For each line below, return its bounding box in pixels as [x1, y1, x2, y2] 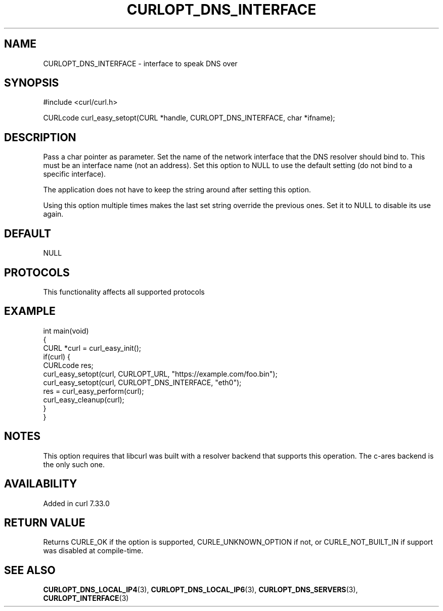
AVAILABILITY [4, 477, 77, 491]
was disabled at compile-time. [43, 546, 144, 555]
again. [43, 210, 64, 219]
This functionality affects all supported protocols [43, 287, 205, 296]
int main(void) [43, 326, 89, 335]
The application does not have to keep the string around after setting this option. [43, 185, 311, 194]
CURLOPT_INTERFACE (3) [43, 594, 129, 603]
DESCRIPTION [4, 131, 76, 144]
